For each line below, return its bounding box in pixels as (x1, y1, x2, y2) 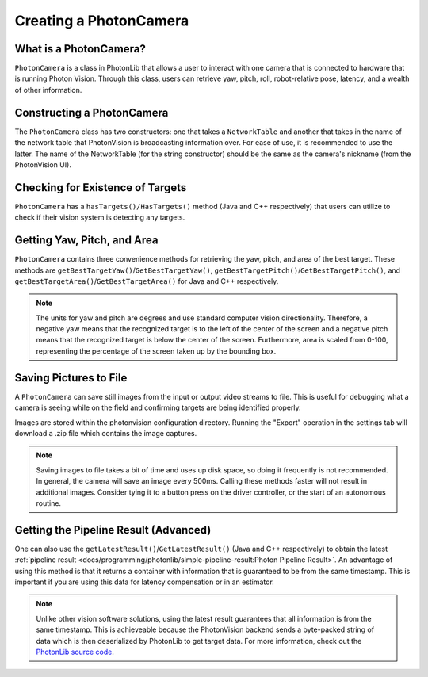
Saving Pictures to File (14, 371, 128, 384)
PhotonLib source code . (36, 647, 114, 656)
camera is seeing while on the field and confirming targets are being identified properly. (14, 403, 301, 412)
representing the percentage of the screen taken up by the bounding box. (36, 346, 277, 356)
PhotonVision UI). (14, 159, 71, 170)
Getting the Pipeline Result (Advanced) (14, 523, 212, 537)
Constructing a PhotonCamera (14, 105, 169, 119)
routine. (36, 498, 62, 507)
